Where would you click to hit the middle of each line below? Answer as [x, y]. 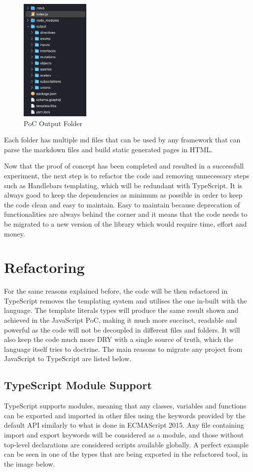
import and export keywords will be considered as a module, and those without [124, 434]
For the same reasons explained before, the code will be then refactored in [116, 291]
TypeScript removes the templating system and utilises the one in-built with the [126, 300]
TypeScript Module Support [78, 385]
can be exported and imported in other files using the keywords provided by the [125, 415]
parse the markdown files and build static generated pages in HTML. [108, 149]
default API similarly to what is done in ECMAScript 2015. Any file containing [124, 425]
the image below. [30, 463]
